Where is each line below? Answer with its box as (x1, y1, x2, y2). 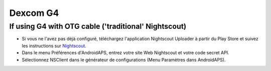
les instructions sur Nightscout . (22, 43, 86, 49)
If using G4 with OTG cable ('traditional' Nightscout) (9, 22, 187, 31)
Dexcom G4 (9, 7, 59, 18)
